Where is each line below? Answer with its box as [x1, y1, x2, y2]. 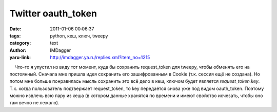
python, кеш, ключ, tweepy [50, 32, 108, 39]
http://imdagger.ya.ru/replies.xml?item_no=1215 [50, 54, 150, 61]
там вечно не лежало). [9, 100, 60, 106]
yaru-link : [9, 54, 31, 61]
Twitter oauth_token [9, 8, 97, 19]
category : [9, 40, 31, 46]
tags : [9, 32, 21, 39]
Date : [9, 26, 22, 32]
